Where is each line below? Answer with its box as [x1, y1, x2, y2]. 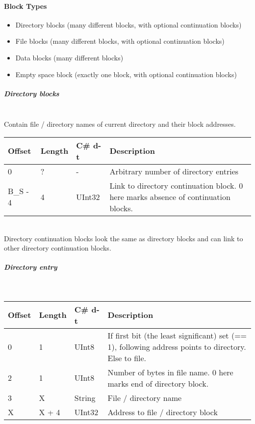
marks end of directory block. [107, 377, 209, 389]
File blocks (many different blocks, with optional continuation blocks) [15, 36, 225, 46]
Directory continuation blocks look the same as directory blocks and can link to [4, 233, 243, 243]
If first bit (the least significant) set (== [107, 329, 247, 341]
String [74, 392, 96, 403]
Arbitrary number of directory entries [109, 165, 239, 177]
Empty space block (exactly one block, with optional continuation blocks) [15, 69, 237, 79]
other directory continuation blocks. [4, 243, 111, 253]
